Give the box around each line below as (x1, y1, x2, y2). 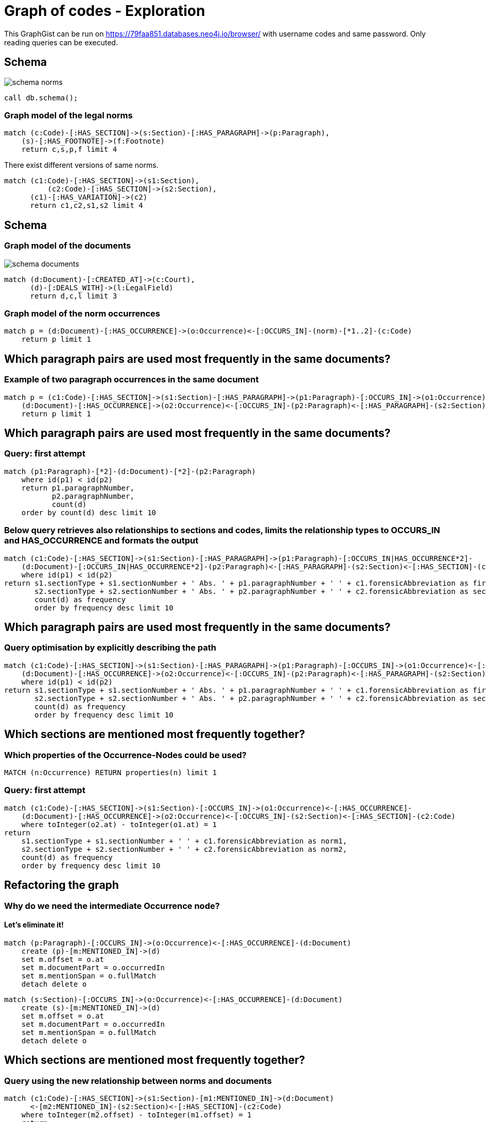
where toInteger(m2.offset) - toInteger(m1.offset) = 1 (21, 1110, 252, 1119)
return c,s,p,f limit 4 (21, 145, 117, 154)
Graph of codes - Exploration (4, 2, 205, 20)
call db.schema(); (4, 93, 78, 102)
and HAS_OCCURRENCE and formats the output (4, 535, 199, 546)
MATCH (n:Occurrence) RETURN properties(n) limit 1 (4, 768, 217, 777)
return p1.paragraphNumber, (21, 483, 134, 492)
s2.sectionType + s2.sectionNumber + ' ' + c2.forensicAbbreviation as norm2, (21, 845, 347, 853)
